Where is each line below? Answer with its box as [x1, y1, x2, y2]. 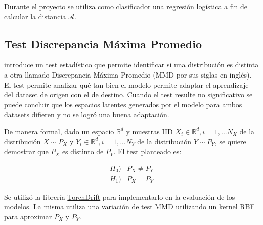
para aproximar [4, 211, 52, 221]
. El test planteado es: [113, 146, 182, 157]
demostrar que [4, 146, 49, 157]
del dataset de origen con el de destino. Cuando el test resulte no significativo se [4, 89, 253, 100]
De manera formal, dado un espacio [4, 126, 114, 136]
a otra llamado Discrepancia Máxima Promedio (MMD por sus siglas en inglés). [4, 69, 252, 80]
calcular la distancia [4, 11, 66, 21]
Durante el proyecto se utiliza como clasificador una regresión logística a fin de [4, 1, 247, 11]
